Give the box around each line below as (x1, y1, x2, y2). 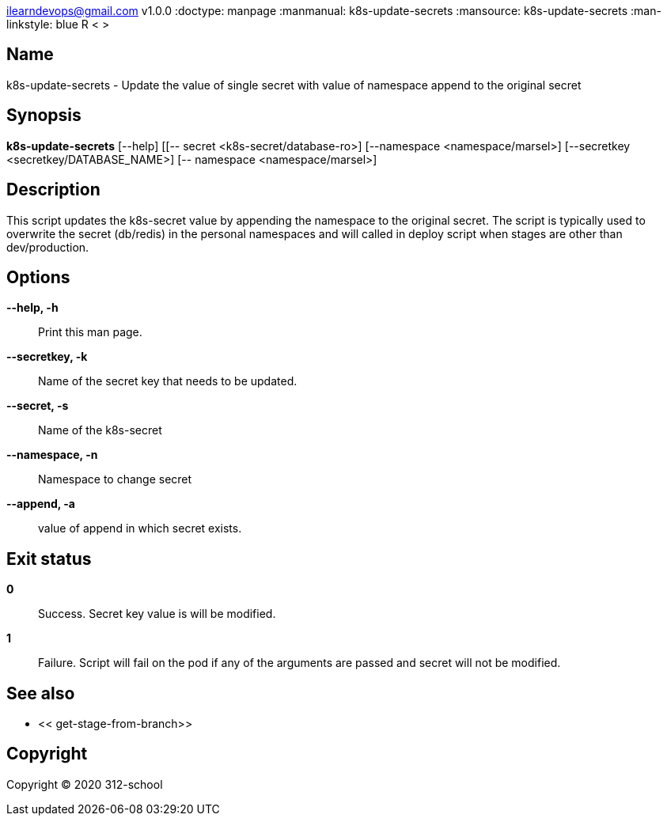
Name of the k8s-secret (38, 423, 162, 438)
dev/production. (6, 240, 89, 254)
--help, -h (6, 301, 59, 315)
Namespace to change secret (38, 472, 192, 487)
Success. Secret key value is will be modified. (38, 607, 276, 621)
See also (6, 683, 75, 703)
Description (6, 180, 100, 200)
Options (6, 267, 70, 287)
